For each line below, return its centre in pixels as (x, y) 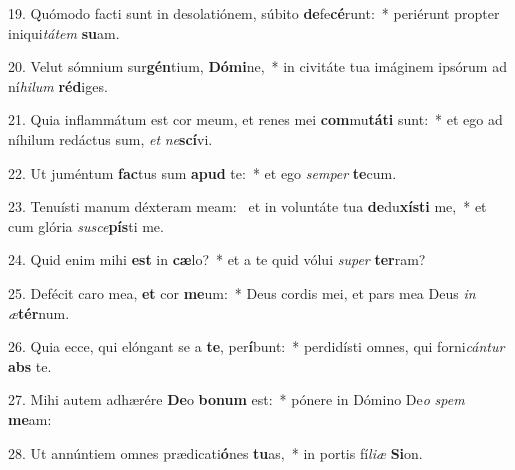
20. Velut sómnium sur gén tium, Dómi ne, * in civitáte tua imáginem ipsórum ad (257, 66)
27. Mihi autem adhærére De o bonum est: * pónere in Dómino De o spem (236, 399)
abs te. (30, 365)
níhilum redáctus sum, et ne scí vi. (110, 138)
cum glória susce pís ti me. (86, 225)
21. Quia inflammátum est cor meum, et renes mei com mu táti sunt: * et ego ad (255, 119)
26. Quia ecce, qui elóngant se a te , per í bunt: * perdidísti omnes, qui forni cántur (256, 346)
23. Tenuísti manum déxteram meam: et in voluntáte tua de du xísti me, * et (247, 206)
